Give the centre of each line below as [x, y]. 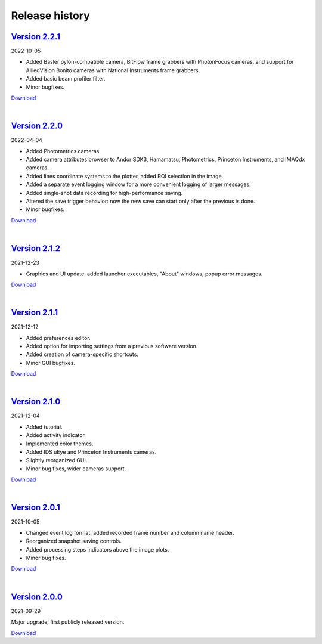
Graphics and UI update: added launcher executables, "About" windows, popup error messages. [144, 274]
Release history [51, 16]
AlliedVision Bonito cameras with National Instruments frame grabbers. [113, 70]
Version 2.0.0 [37, 597]
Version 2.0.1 [36, 508]
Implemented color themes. [60, 444]
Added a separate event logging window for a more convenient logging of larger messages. [138, 184]
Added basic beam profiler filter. [66, 79]
